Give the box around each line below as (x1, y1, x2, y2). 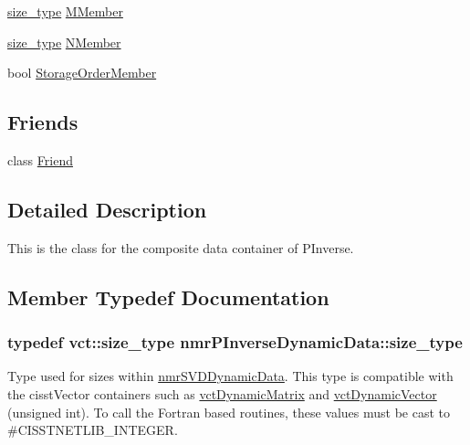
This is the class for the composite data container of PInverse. (7, 238, 354, 257)
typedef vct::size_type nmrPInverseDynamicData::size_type (7, 331, 463, 354)
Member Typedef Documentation (7, 282, 329, 311)
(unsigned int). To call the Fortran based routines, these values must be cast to (7, 402, 451, 421)
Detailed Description (7, 195, 207, 223)
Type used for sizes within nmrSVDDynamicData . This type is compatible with (7, 366, 454, 386)
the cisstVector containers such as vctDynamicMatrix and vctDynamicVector (7, 384, 437, 403)
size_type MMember (7, 2, 123, 20)
